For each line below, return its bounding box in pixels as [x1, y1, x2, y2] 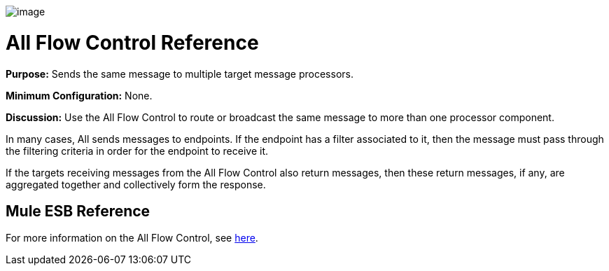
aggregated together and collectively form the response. [6, 178, 266, 190]
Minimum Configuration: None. [6, 89, 153, 102]
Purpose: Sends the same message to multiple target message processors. [6, 67, 353, 80]
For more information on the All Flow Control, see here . [6, 232, 258, 244]
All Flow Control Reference [6, 30, 259, 55]
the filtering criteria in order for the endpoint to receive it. [6, 144, 269, 157]
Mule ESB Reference [6, 202, 150, 220]
